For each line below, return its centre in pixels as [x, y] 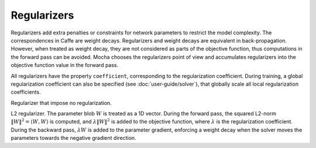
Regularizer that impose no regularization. [61, 103]
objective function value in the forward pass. [65, 65]
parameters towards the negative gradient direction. [74, 138]
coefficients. [26, 92]
